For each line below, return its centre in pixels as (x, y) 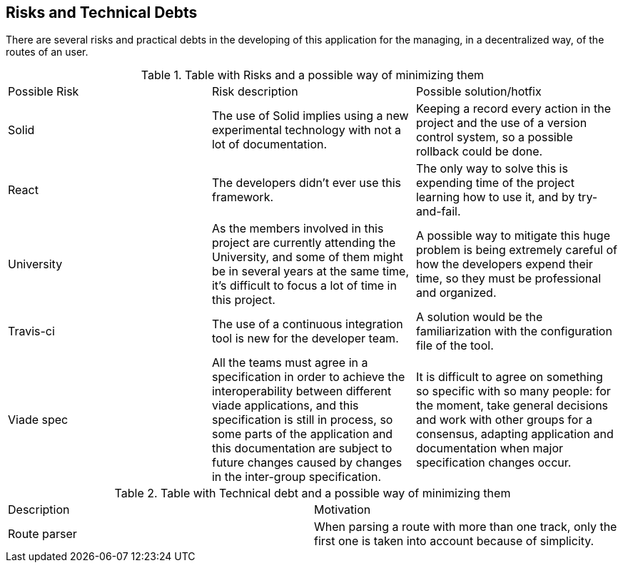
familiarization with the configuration (514, 331)
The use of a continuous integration (307, 324)
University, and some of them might (308, 257)
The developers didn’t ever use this (307, 183)
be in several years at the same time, (310, 272)
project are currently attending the (304, 243)
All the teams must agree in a (290, 363)
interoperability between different (302, 391)
